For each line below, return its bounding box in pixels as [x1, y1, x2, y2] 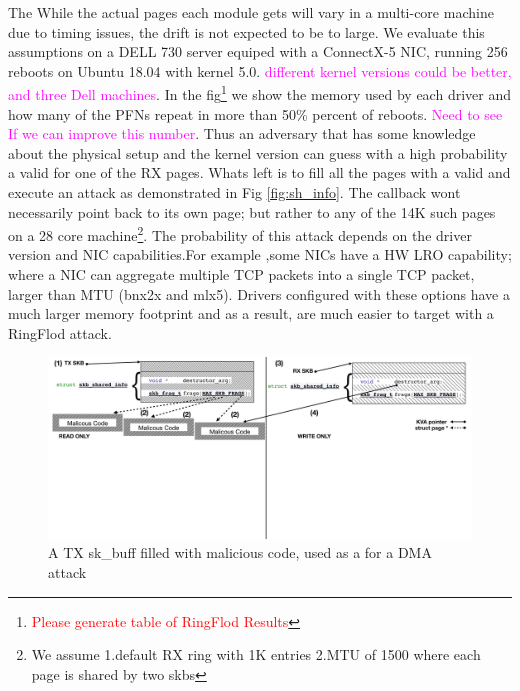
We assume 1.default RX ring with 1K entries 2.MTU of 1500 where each [31, 644, 481, 665]
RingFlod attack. [8, 322, 112, 343]
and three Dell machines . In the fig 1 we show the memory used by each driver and [8, 81, 511, 105]
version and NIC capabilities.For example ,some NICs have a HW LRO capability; [8, 244, 512, 265]
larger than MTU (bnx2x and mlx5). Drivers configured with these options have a [8, 283, 510, 304]
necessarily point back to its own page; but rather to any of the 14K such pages [8, 201, 496, 222]
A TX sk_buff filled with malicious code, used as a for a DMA [48, 542, 432, 563]
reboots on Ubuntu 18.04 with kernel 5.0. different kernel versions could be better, [8, 60, 512, 81]
